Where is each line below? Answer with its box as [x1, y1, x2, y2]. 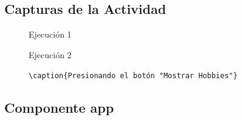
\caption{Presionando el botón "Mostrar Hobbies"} [29, 72, 238, 81]
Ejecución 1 [29, 28, 72, 41]
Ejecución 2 [29, 48, 72, 61]
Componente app [4, 98, 114, 117]
